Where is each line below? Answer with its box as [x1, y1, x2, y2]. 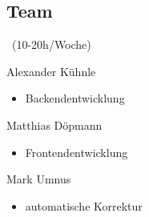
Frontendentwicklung [25, 143, 128, 160]
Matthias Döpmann [6, 116, 103, 133]
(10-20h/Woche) [11, 36, 91, 53]
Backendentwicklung [25, 90, 125, 106]
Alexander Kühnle [6, 62, 96, 79]
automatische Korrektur [25, 197, 143, 214]
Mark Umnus [6, 171, 71, 187]
